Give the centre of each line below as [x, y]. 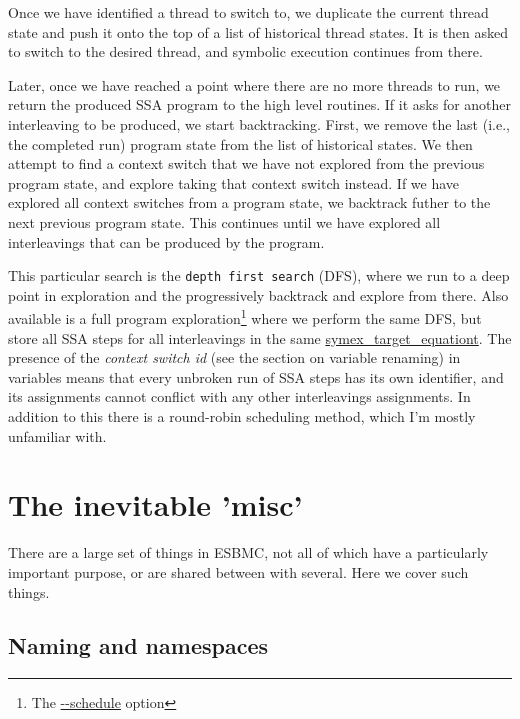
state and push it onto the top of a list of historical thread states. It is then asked [258, 31]
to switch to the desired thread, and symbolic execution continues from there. [245, 51]
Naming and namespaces [138, 645]
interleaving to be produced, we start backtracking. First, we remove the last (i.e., [259, 123]
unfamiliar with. [57, 435]
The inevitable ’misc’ [155, 504]
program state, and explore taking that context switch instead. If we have [234, 182]
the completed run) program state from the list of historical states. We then [240, 143]
